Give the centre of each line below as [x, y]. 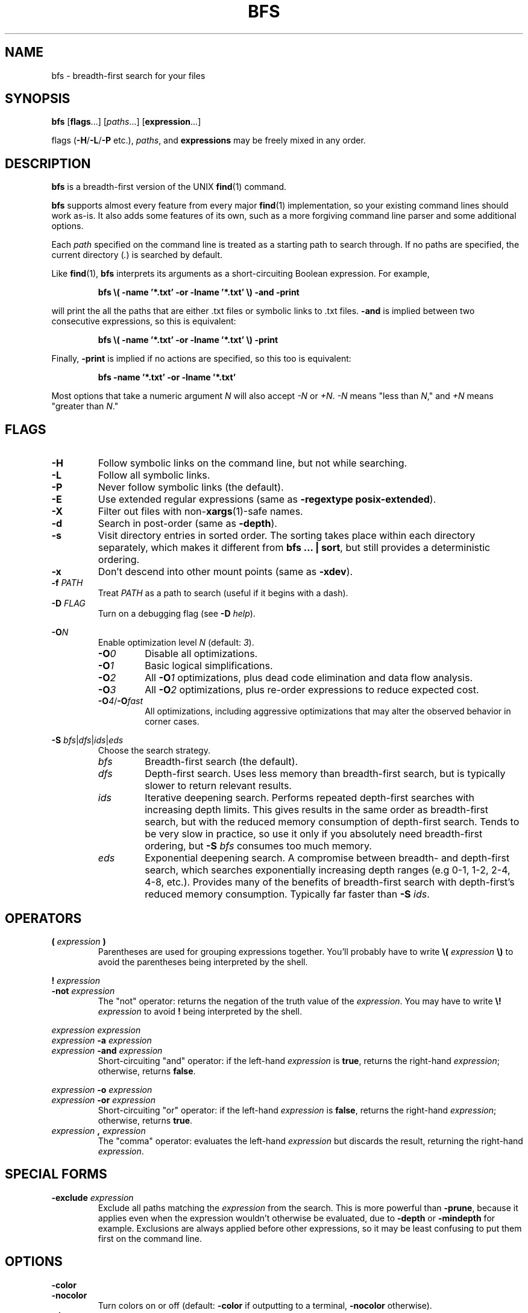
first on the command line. [150, 1238]
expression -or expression [103, 1100]
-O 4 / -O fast [120, 701]
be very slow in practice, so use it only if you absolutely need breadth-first [314, 834]
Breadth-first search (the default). [222, 762]
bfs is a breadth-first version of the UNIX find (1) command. [169, 187]
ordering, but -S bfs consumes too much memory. [258, 846]
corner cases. [172, 722]
